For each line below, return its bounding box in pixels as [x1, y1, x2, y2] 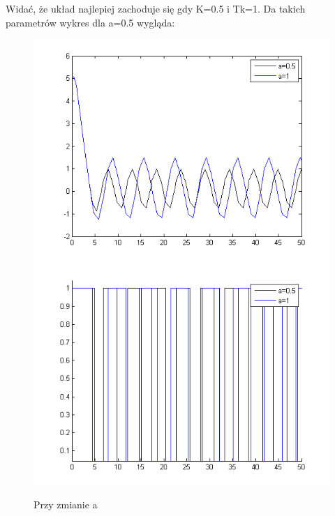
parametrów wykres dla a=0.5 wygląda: [6, 15, 175, 29]
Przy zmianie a [33, 497, 98, 512]
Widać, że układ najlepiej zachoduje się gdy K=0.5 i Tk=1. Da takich [6, 1, 306, 15]
